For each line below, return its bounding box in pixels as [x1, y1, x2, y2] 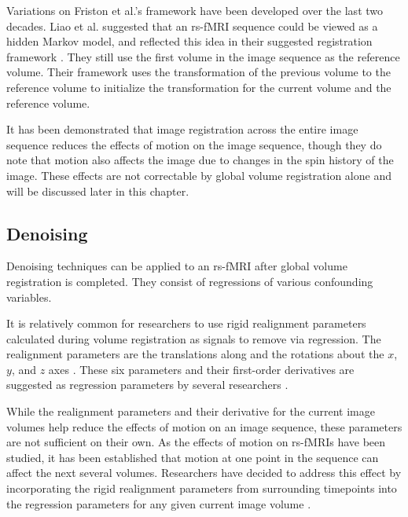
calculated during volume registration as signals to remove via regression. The [6, 330, 381, 346]
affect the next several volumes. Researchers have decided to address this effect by [6, 464, 402, 481]
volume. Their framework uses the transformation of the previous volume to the [6, 64, 391, 80]
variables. [6, 288, 52, 305]
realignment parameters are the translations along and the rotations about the [6, 346, 384, 362]
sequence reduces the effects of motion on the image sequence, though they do [6, 136, 382, 152]
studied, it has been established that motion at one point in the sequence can [6, 449, 379, 465]
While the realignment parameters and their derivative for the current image [6, 403, 375, 420]
